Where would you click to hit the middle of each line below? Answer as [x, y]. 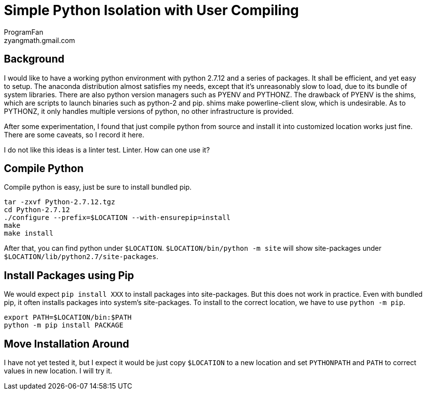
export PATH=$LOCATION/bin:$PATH [68, 317]
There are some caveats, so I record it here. [74, 134]
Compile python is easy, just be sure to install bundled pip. [98, 187]
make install [29, 233]
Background [34, 59]
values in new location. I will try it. [58, 371]
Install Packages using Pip [69, 275]
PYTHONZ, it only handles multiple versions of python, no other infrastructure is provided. [149, 111]
